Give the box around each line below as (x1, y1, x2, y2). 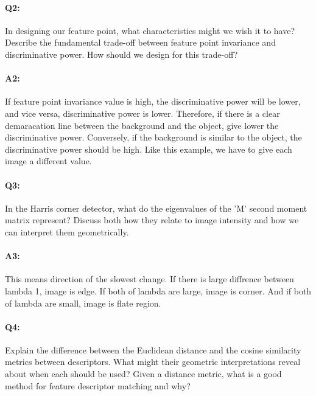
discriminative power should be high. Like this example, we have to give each (5, 142, 292, 155)
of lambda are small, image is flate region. (5, 296, 161, 309)
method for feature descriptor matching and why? (5, 379, 191, 392)
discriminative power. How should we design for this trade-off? (5, 47, 238, 60)
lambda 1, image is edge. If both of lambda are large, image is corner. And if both (5, 284, 312, 297)
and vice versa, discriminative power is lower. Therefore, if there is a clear (5, 106, 280, 119)
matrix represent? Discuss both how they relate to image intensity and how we (5, 214, 299, 226)
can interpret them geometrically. (5, 225, 129, 238)
